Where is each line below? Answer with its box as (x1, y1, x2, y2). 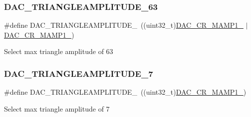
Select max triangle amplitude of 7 (4, 103, 110, 114)
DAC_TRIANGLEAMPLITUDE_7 (4, 67, 153, 79)
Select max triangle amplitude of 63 (4, 46, 113, 57)
